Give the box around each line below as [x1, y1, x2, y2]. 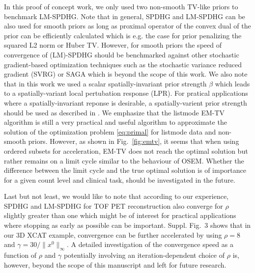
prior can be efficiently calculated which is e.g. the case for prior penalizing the [4, 30, 242, 40]
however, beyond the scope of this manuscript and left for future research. [4, 259, 227, 270]
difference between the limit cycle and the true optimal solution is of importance [4, 165, 246, 175]
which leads [215, 78, 250, 88]
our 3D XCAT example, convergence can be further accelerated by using [4, 229, 222, 240]
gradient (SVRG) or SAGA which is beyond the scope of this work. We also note [4, 69, 248, 79]
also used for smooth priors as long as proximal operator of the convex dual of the [4, 21, 251, 31]
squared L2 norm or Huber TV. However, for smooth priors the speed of [4, 40, 222, 50]
